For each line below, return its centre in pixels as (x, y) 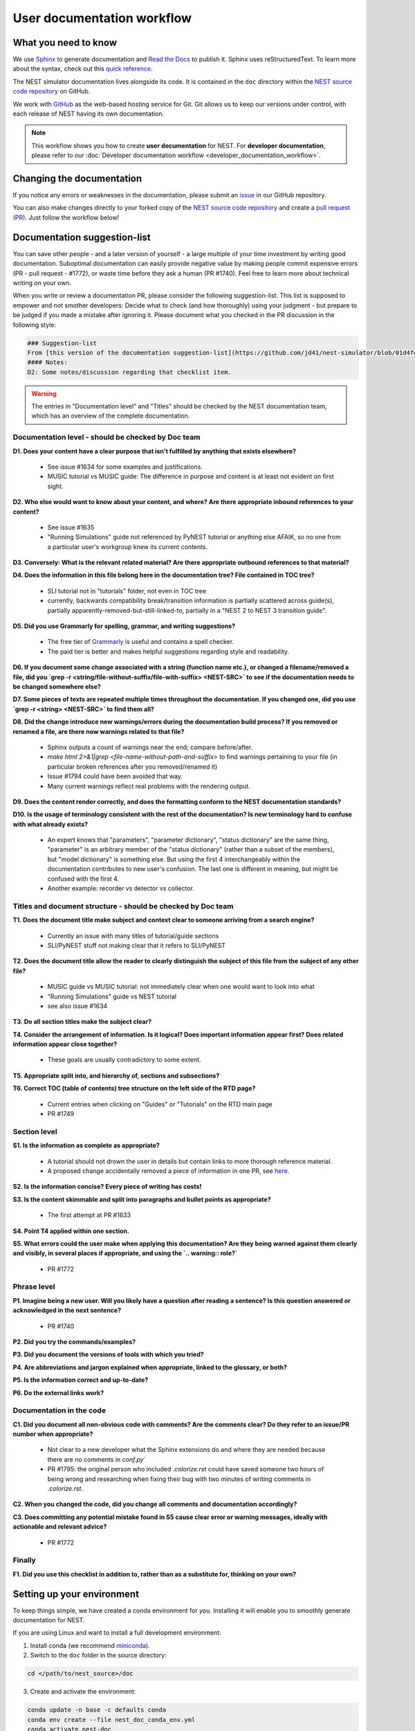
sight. (55, 486)
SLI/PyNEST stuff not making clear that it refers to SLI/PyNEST (137, 945)
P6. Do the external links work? (58, 1392)
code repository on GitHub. (52, 91)
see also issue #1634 (77, 1006)
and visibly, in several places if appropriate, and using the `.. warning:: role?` (125, 1253)
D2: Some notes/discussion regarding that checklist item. (129, 372)
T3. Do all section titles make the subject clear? (82, 1022)
